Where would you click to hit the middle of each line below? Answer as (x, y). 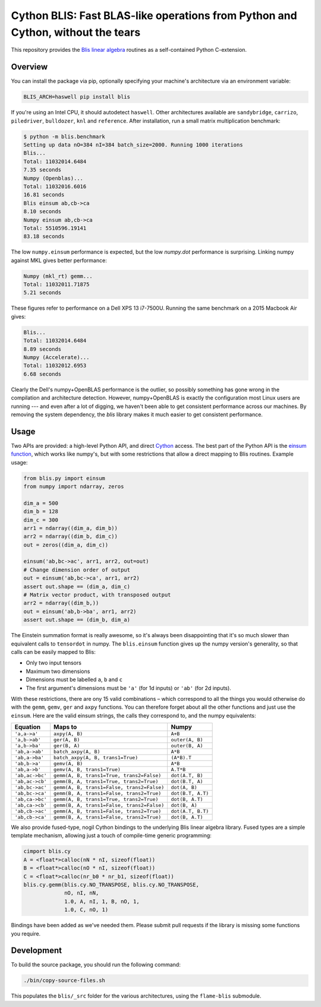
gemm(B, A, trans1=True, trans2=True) (106, 782)
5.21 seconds (43, 293)
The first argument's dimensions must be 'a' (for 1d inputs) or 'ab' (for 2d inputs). (128, 688)
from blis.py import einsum (64, 478)
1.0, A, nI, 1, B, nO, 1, (102, 901)
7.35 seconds (43, 170)
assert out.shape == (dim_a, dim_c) (77, 586)
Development (37, 951)
